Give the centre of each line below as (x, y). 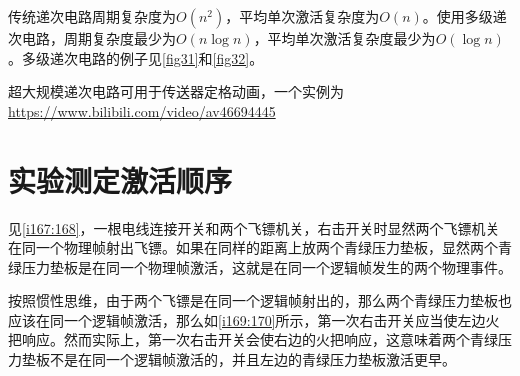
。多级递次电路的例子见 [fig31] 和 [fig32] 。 (136, 57)
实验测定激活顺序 (120, 179)
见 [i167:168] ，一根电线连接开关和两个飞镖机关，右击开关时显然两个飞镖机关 (254, 227)
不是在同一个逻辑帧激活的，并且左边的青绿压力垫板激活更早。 (252, 359)
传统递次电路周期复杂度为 (92, 16)
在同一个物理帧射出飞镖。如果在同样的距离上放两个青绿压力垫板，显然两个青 (260, 247)
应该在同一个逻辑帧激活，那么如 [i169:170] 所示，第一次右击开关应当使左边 (247, 319)
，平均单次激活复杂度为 (302, 16)
